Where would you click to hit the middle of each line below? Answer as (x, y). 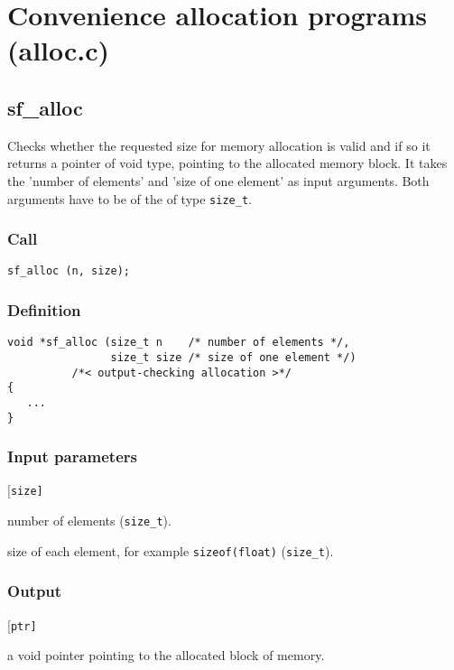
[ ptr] (22, 624)
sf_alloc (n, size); (69, 271)
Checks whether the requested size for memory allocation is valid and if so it (219, 145)
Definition (44, 310)
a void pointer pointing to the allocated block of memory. (166, 655)
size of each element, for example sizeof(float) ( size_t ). (171, 550)
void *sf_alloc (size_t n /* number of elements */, (179, 343)
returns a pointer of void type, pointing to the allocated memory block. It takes (227, 163)
